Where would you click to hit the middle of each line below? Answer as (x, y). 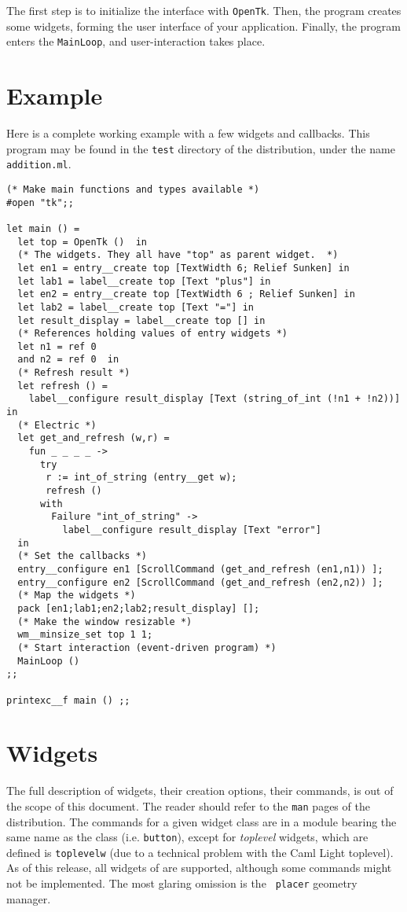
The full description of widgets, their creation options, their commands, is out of (200, 791)
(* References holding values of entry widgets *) (152, 334)
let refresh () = (62, 386)
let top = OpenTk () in (82, 242)
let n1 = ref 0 (57, 346)
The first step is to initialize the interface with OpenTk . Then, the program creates (204, 10)
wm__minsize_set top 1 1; (85, 635)
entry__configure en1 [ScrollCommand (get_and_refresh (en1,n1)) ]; (200, 569)
